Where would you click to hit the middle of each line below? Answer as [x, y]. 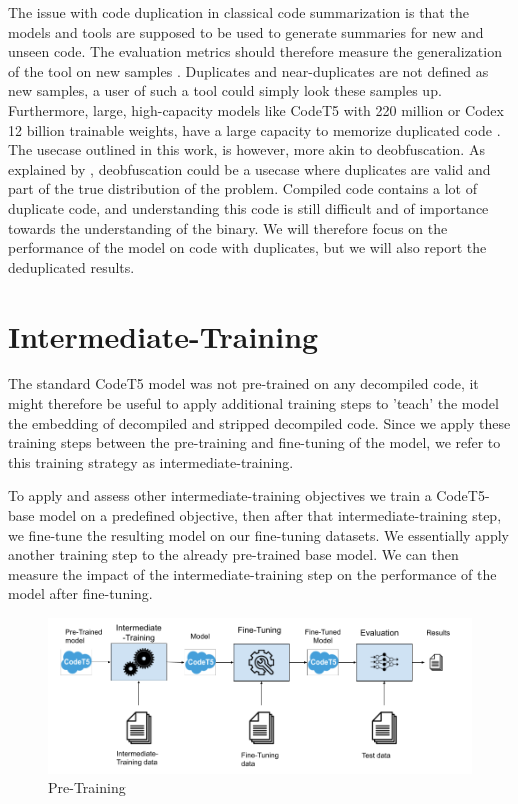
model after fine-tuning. [80, 593]
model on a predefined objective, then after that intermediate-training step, [270, 515]
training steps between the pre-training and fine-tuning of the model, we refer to [254, 442]
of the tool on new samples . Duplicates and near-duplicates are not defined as [248, 70]
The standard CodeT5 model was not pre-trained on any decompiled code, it [243, 383]
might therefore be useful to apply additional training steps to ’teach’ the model [253, 403]
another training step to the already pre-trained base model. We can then [233, 554]
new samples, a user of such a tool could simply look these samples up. [225, 90]
